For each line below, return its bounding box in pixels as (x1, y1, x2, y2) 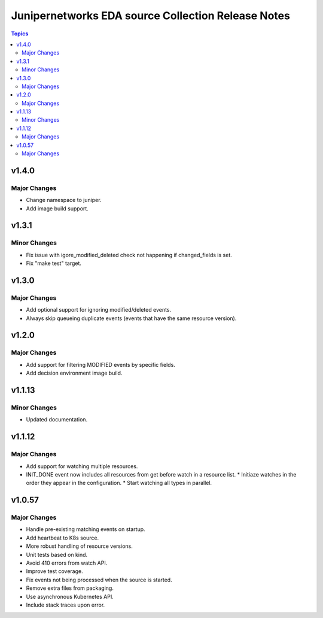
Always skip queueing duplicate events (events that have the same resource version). (26, 315, 237, 322)
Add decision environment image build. (26, 369, 123, 377)
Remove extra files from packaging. (26, 584, 114, 592)
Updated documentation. (26, 416, 88, 423)
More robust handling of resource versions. (26, 542, 133, 550)
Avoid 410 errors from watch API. (26, 559, 108, 566)
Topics (11, 30, 29, 37)
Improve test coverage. (26, 568, 83, 575)
